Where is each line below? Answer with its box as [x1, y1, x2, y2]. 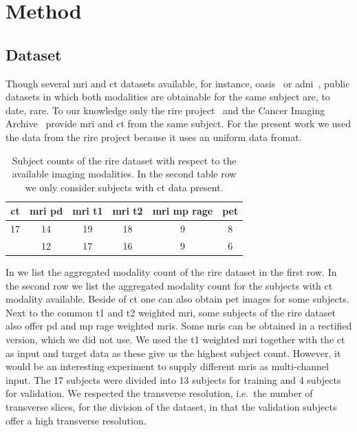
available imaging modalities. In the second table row [12, 166, 237, 181]
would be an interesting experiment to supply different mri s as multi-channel [6, 359, 329, 374]
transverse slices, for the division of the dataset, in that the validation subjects [6, 400, 337, 414]
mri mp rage [152, 204, 213, 218]
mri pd [30, 204, 63, 218]
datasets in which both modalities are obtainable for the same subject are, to [6, 89, 330, 104]
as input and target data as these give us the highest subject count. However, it [6, 345, 341, 360]
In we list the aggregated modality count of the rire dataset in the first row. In [6, 265, 337, 279]
